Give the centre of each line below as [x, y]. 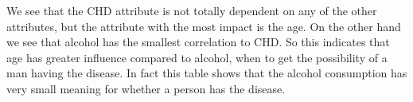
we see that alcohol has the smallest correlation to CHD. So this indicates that [198, 42]
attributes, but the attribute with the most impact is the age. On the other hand [204, 26]
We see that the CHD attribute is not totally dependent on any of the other [192, 10]
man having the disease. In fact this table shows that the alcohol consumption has [207, 73]
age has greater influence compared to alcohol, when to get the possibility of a [197, 57]
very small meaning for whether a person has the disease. [146, 88]
